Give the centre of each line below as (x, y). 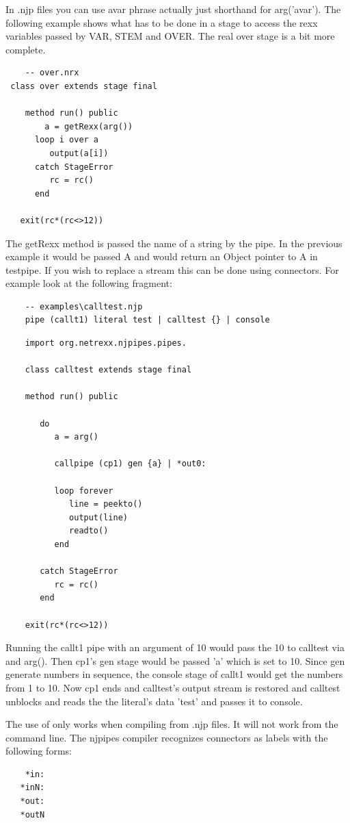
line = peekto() (106, 504)
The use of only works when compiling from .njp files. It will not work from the (172, 724)
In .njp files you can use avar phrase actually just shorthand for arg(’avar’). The (173, 9)
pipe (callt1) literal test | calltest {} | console (147, 320)
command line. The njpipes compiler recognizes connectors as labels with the (167, 737)
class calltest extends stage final (108, 370)
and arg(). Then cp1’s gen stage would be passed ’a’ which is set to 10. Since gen (175, 660)
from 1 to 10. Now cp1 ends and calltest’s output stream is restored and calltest (173, 687)
